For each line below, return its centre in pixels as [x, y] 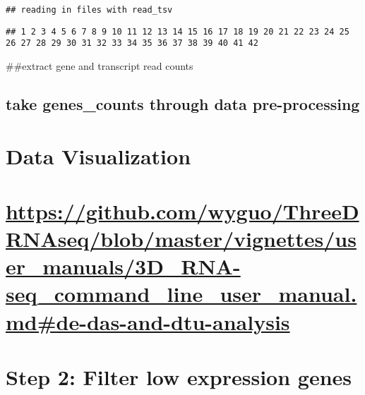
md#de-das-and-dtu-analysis [148, 321]
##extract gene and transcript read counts [100, 65]
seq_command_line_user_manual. [181, 294]
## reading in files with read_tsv [89, 10]
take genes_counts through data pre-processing [183, 103]
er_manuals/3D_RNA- [123, 266]
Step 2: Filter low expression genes [179, 377]
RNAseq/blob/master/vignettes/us [181, 239]
